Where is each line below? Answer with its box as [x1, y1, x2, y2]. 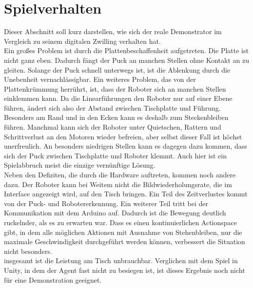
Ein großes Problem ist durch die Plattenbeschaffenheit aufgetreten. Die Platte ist [4, 45, 249, 56]
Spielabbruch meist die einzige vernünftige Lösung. [4, 160, 156, 170]
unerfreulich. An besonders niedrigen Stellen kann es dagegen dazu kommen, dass [4, 141, 247, 151]
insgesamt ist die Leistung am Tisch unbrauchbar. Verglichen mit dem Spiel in [4, 255, 238, 266]
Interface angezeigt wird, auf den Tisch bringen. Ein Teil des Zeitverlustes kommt [4, 189, 248, 199]
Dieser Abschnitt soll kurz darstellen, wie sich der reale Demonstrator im [4, 26, 222, 37]
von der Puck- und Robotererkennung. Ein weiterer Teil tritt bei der [4, 198, 208, 208]
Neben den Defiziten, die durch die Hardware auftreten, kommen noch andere [4, 170, 236, 180]
